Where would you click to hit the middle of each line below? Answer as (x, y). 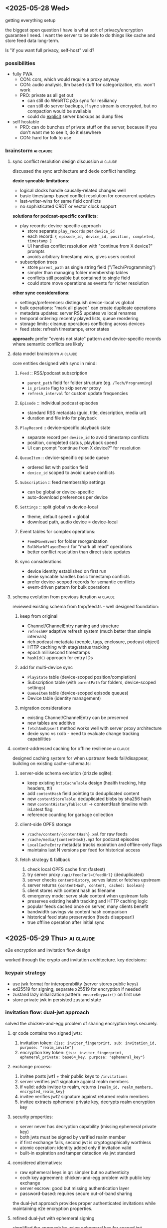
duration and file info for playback (62, 418)
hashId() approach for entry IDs (60, 658)
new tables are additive (51, 723)
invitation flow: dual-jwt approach (47, 1012)
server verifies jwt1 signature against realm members (74, 1081)
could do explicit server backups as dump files (75, 116)
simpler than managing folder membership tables (78, 273)
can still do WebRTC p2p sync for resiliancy (72, 101)
